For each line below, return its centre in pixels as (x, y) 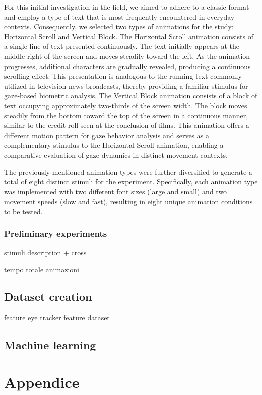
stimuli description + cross (45, 252)
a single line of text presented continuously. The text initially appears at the (122, 46)
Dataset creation (48, 297)
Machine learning (50, 345)
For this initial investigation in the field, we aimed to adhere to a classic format (127, 7)
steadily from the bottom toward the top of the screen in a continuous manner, (126, 115)
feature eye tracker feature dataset (57, 318)
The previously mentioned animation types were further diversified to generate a (128, 172)
